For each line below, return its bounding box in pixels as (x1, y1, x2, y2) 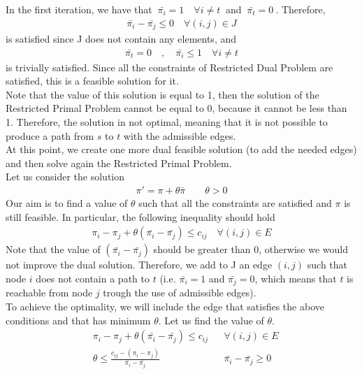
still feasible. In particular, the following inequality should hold (6, 209, 275, 224)
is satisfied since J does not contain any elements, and (6, 31, 237, 46)
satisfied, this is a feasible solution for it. (6, 73, 179, 88)
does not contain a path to (36, 271, 150, 285)
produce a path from (6, 128, 94, 143)
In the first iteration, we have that (6, 2, 152, 16)
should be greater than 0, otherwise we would (153, 242, 348, 257)
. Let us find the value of (158, 312, 264, 327)
